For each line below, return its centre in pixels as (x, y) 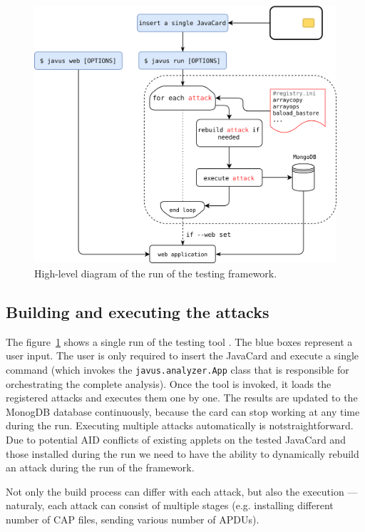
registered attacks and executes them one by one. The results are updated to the (182, 398)
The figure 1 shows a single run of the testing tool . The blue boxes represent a (179, 341)
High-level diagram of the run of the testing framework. (156, 273)
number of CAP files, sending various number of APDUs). (133, 520)
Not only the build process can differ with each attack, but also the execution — (182, 491)
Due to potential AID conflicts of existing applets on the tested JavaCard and (176, 440)
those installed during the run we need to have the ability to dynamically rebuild (182, 453)
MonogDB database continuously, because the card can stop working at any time (183, 411)
